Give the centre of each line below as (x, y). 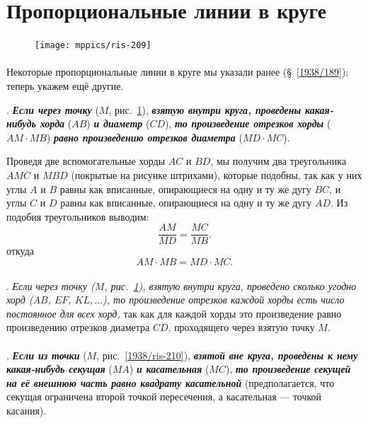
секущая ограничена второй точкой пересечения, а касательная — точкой (164, 396)
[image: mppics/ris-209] (93, 46)
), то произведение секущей (288, 369)
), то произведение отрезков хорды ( (248, 123)
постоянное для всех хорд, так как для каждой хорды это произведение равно (174, 313)
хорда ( (56, 123)
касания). (27, 410)
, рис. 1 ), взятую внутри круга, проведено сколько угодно (230, 285)
